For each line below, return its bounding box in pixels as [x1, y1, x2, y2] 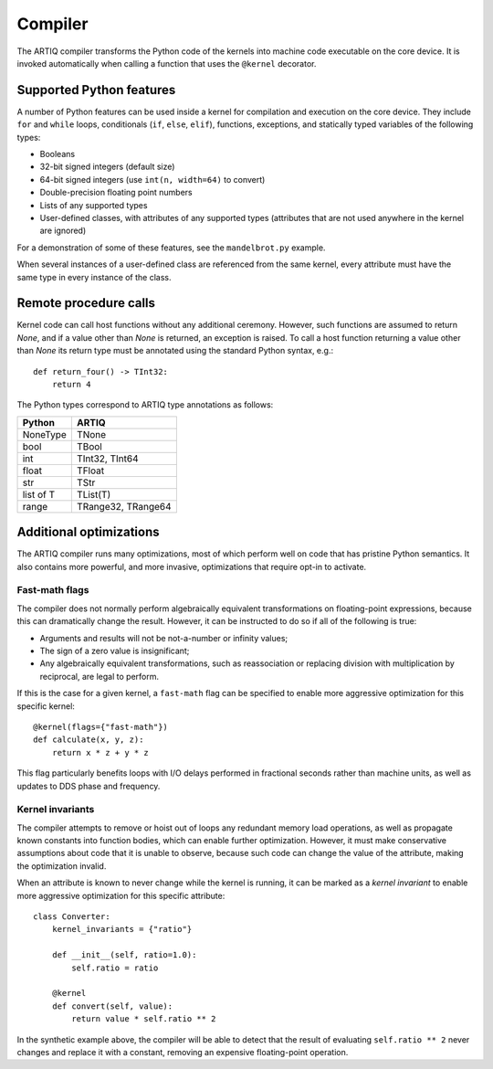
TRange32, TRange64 [76, 500, 173, 513]
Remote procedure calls [16, 295, 155, 311]
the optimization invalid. [16, 860, 107, 872]
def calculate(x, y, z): [33, 735, 144, 745]
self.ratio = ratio [71, 962, 159, 973]
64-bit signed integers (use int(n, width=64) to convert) [39, 174, 266, 185]
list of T [22, 488, 56, 501]
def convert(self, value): [51, 1000, 173, 1011]
